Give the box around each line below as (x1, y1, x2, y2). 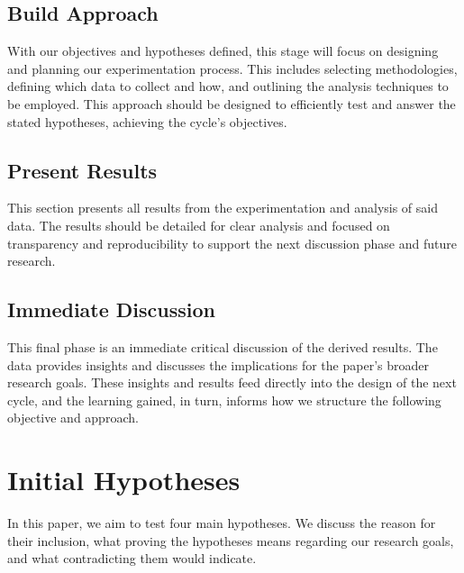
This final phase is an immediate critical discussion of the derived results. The (7, 337, 438, 356)
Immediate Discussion (7, 296, 215, 323)
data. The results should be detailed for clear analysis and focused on (7, 215, 390, 234)
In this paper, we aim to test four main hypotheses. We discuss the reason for (7, 514, 436, 532)
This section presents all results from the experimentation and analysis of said (7, 198, 439, 217)
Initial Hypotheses (7, 461, 241, 498)
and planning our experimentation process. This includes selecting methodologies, (7, 59, 458, 77)
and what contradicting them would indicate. (7, 549, 257, 568)
